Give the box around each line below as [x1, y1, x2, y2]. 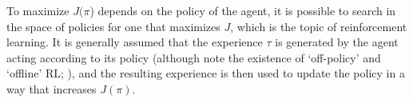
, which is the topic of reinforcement [230, 18, 407, 34]
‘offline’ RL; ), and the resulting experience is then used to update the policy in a [6, 65, 405, 81]
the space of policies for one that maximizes [6, 18, 220, 34]
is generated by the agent [275, 34, 399, 50]
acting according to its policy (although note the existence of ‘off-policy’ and [6, 49, 381, 65]
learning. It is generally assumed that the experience [6, 34, 263, 50]
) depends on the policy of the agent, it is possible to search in [89, 2, 396, 18]
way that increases [6, 80, 97, 97]
